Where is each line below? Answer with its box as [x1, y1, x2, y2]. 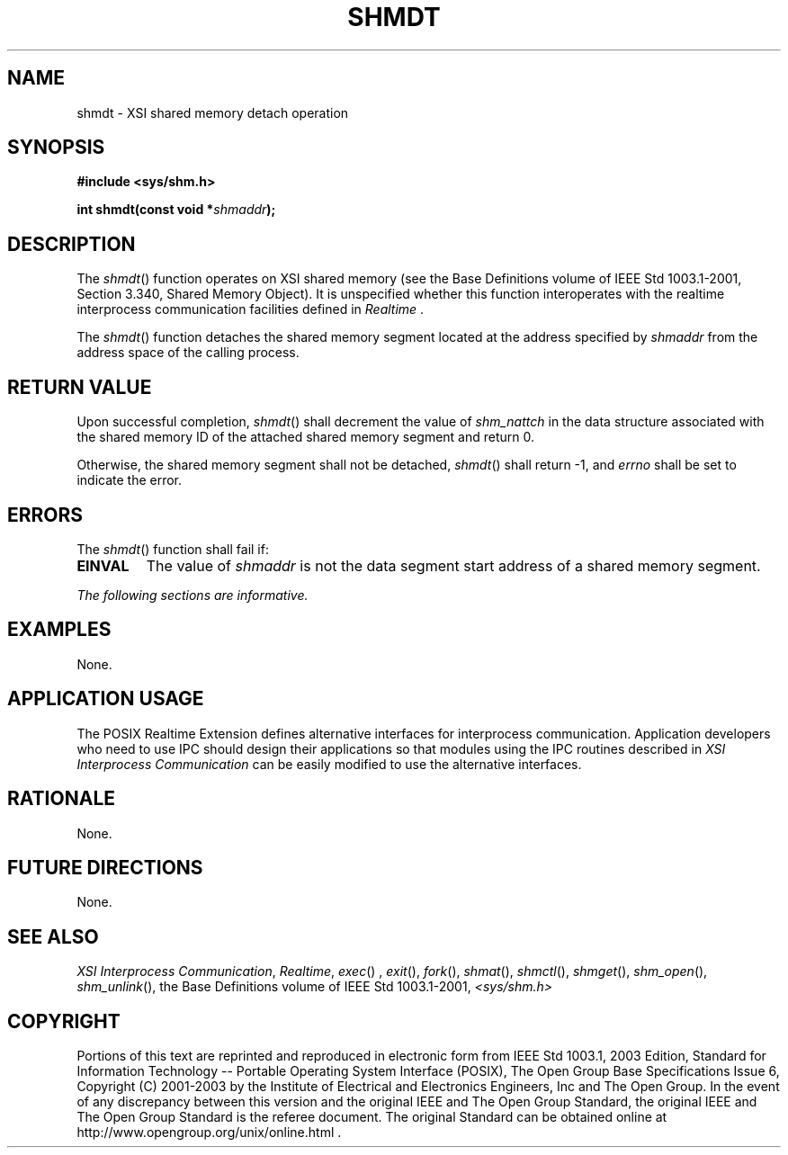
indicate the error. [76, 472, 183, 488]
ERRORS [7, 503, 84, 526]
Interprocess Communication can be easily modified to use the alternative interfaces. [76, 756, 582, 772]
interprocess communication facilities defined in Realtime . [76, 301, 425, 318]
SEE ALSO [7, 925, 99, 948]
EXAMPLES [7, 618, 112, 641]
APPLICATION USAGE [7, 687, 204, 711]
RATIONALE [7, 787, 116, 810]
